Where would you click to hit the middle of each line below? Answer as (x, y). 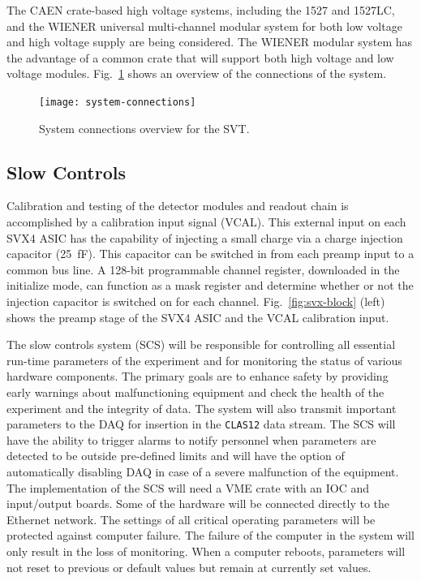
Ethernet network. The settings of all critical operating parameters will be (191, 519)
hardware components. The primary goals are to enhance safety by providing (198, 376)
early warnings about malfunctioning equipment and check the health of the (195, 392)
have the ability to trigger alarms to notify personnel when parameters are (191, 439)
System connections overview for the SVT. (144, 128)
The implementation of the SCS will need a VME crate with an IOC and (188, 487)
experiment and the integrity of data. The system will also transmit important (202, 408)
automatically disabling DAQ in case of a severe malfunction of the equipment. (203, 471)
